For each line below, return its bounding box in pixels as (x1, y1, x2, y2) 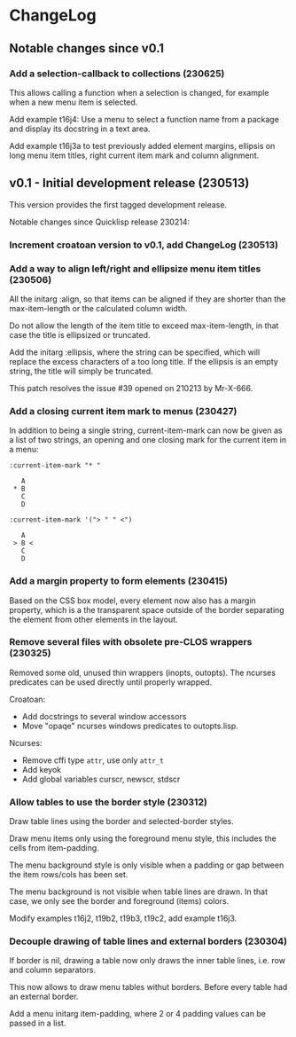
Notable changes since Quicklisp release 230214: (9, 216, 191, 227)
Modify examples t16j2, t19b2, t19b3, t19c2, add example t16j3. (9, 913, 238, 923)
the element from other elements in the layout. (9, 614, 178, 625)
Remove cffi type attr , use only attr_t (21, 755, 164, 766)
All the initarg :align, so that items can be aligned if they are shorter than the (9, 294, 286, 304)
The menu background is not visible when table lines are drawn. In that (9, 886, 269, 897)
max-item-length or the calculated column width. (9, 302, 188, 313)
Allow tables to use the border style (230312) (9, 796, 208, 808)
